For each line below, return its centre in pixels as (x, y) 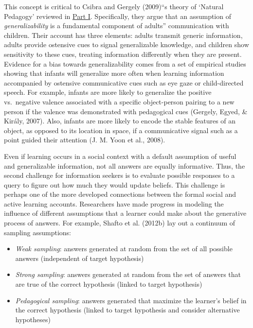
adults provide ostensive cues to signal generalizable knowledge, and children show (126, 44)
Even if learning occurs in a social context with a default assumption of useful (120, 156)
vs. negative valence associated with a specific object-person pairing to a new (119, 101)
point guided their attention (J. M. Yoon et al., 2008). (85, 140)
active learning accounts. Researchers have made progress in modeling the (114, 203)
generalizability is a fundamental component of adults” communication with (117, 26)
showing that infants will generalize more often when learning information (114, 73)
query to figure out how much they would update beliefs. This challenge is (115, 184)
